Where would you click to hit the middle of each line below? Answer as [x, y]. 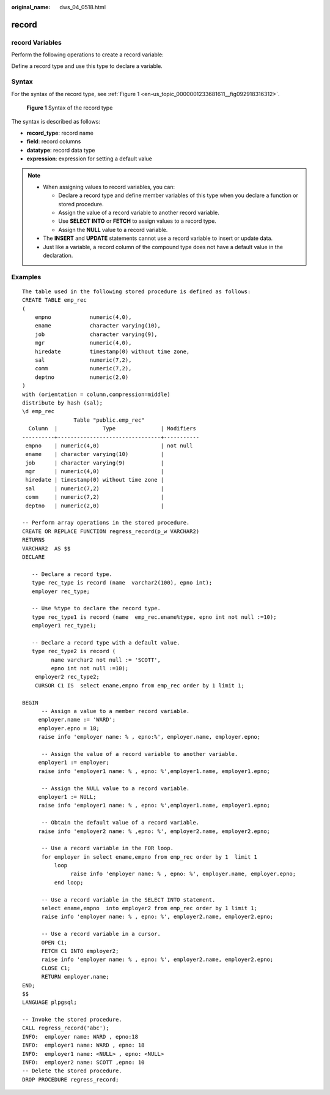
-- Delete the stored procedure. [72, 1071]
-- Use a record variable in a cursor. [101, 934]
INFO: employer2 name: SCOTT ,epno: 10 [83, 1063]
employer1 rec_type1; [64, 626]
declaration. [58, 255]
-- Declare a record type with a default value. [106, 642]
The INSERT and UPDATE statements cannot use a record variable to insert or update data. [158, 238]
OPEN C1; [54, 942]
